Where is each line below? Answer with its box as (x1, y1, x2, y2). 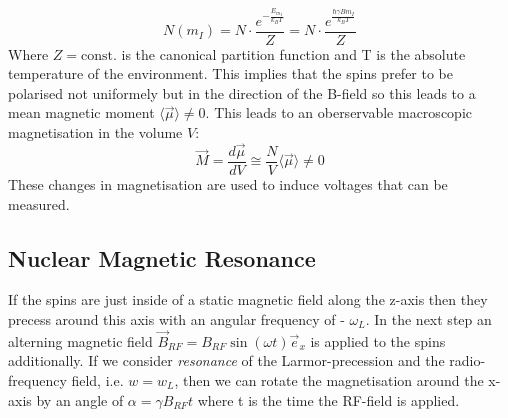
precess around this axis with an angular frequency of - (8, 308, 345, 329)
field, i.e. (71, 369, 124, 390)
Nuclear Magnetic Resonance (8, 242, 316, 273)
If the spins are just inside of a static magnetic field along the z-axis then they (8, 289, 488, 310)
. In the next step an (365, 308, 492, 329)
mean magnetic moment (8, 102, 155, 123)
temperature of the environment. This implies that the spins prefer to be (8, 63, 454, 84)
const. (80, 48, 117, 63)
